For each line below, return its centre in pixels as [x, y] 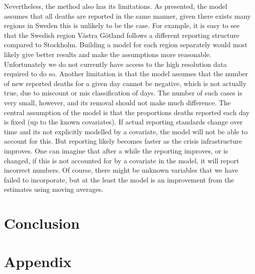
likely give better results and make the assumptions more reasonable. [108, 54]
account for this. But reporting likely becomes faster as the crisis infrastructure [123, 141]
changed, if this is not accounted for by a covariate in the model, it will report [122, 160]
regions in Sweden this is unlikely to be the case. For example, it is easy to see [122, 25]
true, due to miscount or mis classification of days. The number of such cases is [123, 93]
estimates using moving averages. [54, 189]
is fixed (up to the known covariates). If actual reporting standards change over [123, 122]
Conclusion [42, 223]
